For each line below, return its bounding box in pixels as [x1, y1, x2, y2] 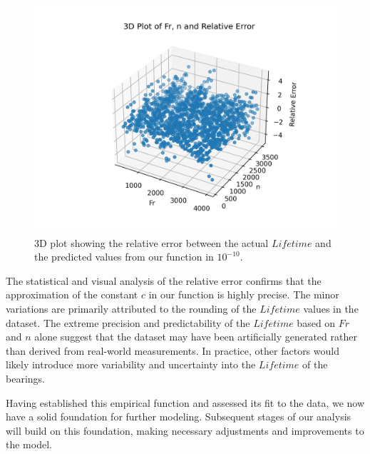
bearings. [6, 370, 45, 385]
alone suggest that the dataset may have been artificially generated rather [34, 329, 357, 344]
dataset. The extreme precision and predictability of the [6, 315, 250, 330]
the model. [6, 437, 52, 452]
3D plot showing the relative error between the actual [34, 235, 269, 250]
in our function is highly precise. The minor [148, 287, 339, 302]
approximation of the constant [6, 287, 138, 302]
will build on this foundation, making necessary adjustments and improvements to [6, 423, 364, 438]
